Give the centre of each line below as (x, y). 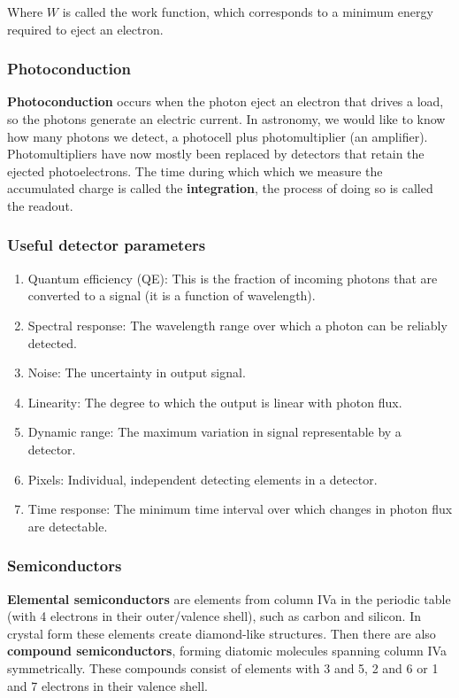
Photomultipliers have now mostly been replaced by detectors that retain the (216, 154)
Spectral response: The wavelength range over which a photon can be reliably (237, 325)
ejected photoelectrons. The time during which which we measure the (195, 171)
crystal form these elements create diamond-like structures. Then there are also (222, 633)
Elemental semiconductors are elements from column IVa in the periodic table (229, 598)
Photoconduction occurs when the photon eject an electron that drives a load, (226, 101)
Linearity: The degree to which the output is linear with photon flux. (215, 402)
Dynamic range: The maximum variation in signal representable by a (214, 432)
